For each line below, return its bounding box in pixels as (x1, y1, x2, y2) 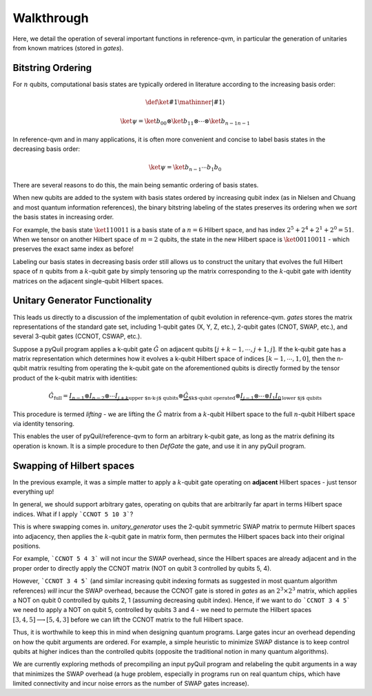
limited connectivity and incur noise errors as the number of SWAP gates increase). (12, 679, 249, 688)
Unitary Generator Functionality (12, 295, 152, 307)
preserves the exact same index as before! (12, 245, 134, 253)
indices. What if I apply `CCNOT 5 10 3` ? (12, 510, 134, 518)
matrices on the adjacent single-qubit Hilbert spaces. (12, 276, 164, 285)
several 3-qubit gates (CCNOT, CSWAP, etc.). (12, 332, 143, 340)
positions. (12, 542, 41, 551)
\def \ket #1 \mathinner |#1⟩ (145, 99, 225, 106)
